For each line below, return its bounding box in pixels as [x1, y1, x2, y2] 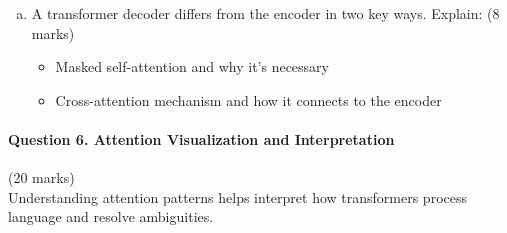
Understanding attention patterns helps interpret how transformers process [8, 186, 467, 207]
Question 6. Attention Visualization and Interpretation [8, 128, 395, 149]
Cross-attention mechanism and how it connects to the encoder [55, 89, 442, 110]
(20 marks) [8, 167, 75, 188]
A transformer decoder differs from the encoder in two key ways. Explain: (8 [31, 3, 500, 23]
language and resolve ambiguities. [8, 206, 214, 227]
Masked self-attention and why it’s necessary [55, 56, 329, 77]
